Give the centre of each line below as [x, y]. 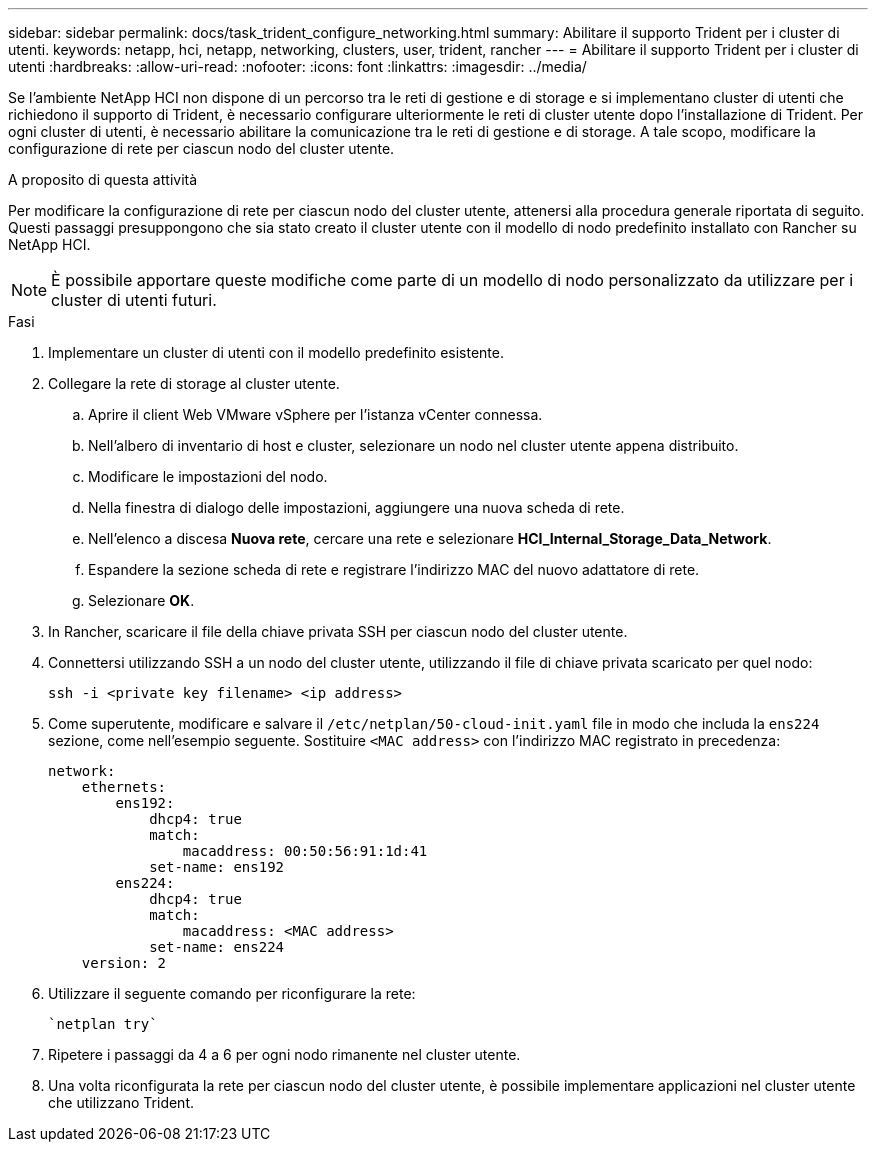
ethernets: [124, 787]
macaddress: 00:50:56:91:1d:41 [305, 851]
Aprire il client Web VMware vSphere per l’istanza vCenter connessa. [315, 414]
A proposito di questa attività [103, 179]
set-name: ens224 [217, 947]
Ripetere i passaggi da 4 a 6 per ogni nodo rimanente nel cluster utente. [284, 1054]
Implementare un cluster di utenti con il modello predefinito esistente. [276, 352]
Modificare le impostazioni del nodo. [208, 476]
